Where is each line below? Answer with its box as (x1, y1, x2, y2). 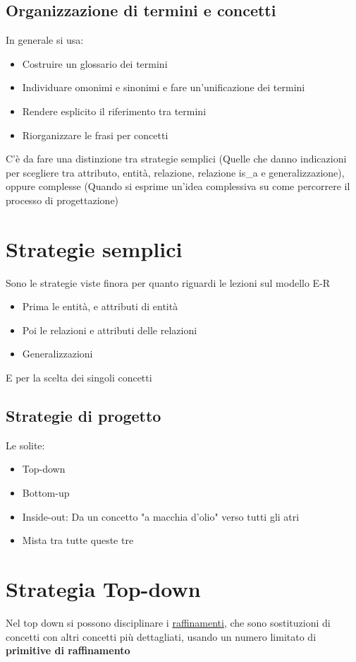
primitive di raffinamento (6, 643, 130, 658)
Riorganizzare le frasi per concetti (22, 127, 168, 142)
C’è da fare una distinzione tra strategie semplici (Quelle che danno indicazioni (6, 151, 347, 166)
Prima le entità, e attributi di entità (22, 299, 178, 314)
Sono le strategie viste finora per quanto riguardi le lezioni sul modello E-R (6, 275, 331, 290)
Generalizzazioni (22, 346, 93, 361)
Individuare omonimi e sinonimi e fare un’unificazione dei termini (22, 80, 305, 95)
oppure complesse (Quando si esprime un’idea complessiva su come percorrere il (6, 179, 350, 194)
